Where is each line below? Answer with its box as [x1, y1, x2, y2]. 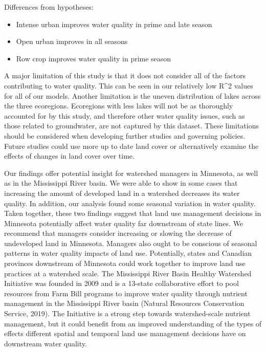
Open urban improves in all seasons [16, 36, 128, 47]
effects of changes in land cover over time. [4, 150, 135, 161]
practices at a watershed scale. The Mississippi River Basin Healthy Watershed [4, 268, 252, 278]
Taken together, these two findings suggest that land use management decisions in [4, 208, 261, 218]
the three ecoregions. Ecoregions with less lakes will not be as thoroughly [4, 100, 233, 111]
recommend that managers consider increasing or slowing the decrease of [4, 228, 232, 238]
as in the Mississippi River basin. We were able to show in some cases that [4, 178, 238, 188]
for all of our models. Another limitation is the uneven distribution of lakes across [4, 90, 261, 101]
